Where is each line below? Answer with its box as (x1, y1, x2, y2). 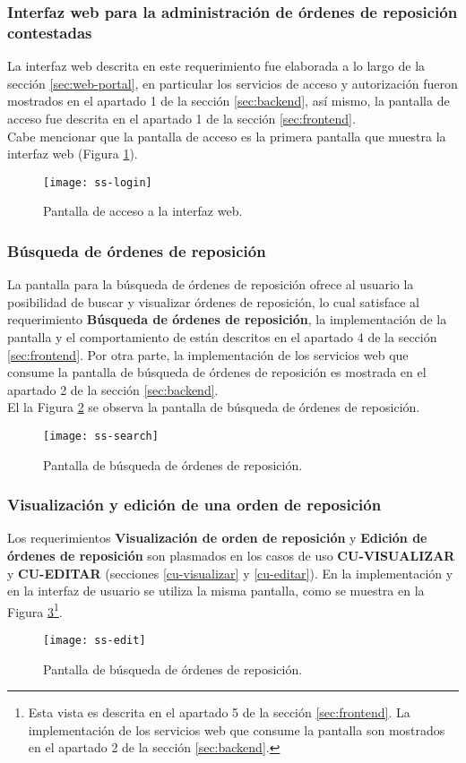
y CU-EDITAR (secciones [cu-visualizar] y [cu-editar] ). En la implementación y (7, 563, 453, 582)
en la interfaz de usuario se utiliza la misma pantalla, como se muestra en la (7, 581, 425, 600)
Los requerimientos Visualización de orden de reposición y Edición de (7, 528, 427, 547)
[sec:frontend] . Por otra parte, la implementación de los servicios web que (7, 345, 409, 364)
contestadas (7, 21, 92, 43)
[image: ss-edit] (43, 634, 146, 647)
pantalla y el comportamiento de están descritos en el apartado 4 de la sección (7, 327, 437, 346)
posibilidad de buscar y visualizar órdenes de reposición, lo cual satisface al (7, 292, 419, 311)
